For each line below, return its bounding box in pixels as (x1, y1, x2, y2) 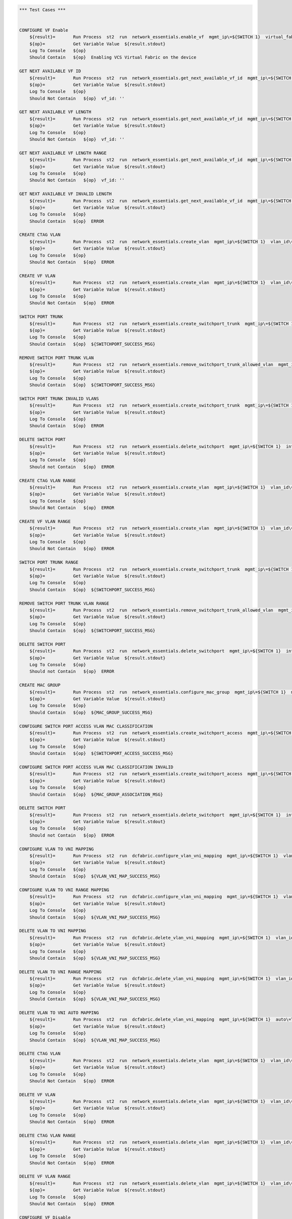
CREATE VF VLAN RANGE (19, 518, 71, 524)
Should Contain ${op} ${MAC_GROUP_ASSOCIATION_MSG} (29, 791, 163, 797)
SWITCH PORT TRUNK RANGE (19, 560, 79, 565)
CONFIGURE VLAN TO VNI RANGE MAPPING (19, 887, 109, 892)
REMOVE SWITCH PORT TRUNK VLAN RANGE (19, 600, 109, 606)
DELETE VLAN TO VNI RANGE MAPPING (19, 969, 102, 975)
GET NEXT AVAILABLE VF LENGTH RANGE (19, 150, 107, 156)
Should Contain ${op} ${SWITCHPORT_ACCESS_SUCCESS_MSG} (29, 751, 174, 756)
